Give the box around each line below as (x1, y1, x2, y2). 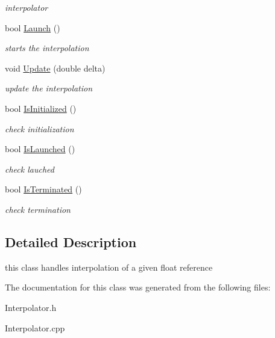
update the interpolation (5, 82, 93, 94)
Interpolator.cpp (5, 321, 65, 334)
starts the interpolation (5, 41, 89, 54)
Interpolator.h (5, 301, 57, 313)
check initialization (5, 122, 74, 135)
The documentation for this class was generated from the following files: (5, 281, 271, 293)
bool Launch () (5, 21, 60, 34)
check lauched (5, 162, 54, 175)
